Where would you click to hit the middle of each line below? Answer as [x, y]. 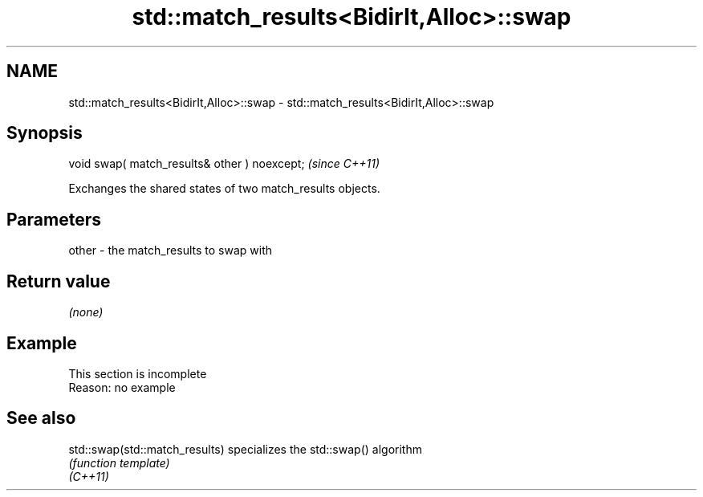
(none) [86, 312]
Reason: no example [122, 387]
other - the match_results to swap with [170, 251]
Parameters [54, 219]
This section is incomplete [138, 373]
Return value [59, 281]
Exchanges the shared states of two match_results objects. [224, 189]
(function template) [119, 462]
